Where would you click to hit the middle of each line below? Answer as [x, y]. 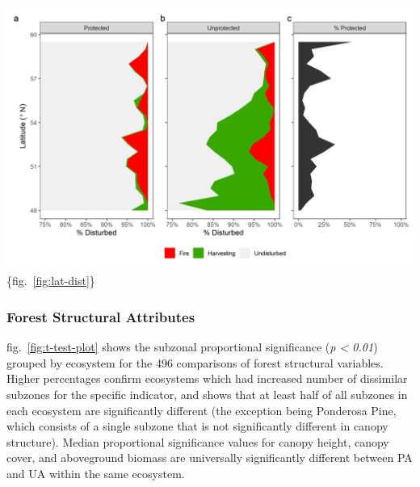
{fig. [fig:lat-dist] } [51, 281]
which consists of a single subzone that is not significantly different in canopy [197, 426]
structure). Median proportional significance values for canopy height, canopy [198, 441]
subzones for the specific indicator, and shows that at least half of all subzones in [207, 395]
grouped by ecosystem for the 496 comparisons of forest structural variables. [195, 362]
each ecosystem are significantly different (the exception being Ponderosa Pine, [202, 410]
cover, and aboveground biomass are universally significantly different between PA [210, 458]
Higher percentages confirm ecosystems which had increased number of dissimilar [207, 378]
